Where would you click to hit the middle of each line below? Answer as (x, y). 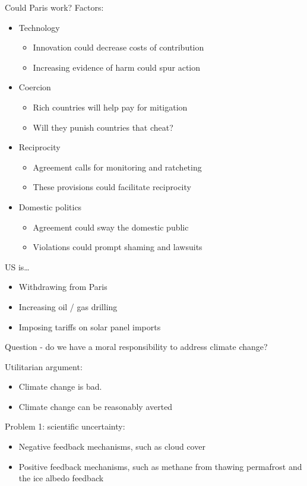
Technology (39, 27)
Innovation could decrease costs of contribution (118, 47)
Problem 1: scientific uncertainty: (65, 426)
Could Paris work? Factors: (54, 7)
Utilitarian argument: (44, 366)
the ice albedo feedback (61, 478)
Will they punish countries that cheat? (103, 127)
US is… (17, 266)
